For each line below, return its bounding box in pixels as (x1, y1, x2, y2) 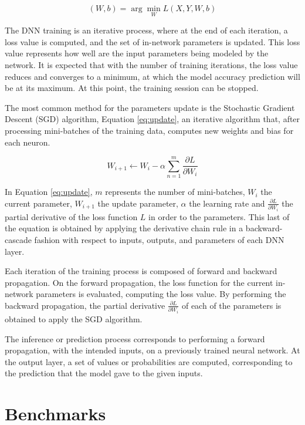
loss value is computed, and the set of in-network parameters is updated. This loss (5, 35, 300, 48)
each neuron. (5, 136, 50, 148)
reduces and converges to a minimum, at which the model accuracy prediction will (5, 70, 300, 82)
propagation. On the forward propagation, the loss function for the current (5, 276, 273, 288)
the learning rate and (189, 197, 265, 209)
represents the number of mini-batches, (105, 185, 245, 198)
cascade (5, 234, 32, 246)
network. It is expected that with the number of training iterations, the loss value (5, 59, 298, 70)
